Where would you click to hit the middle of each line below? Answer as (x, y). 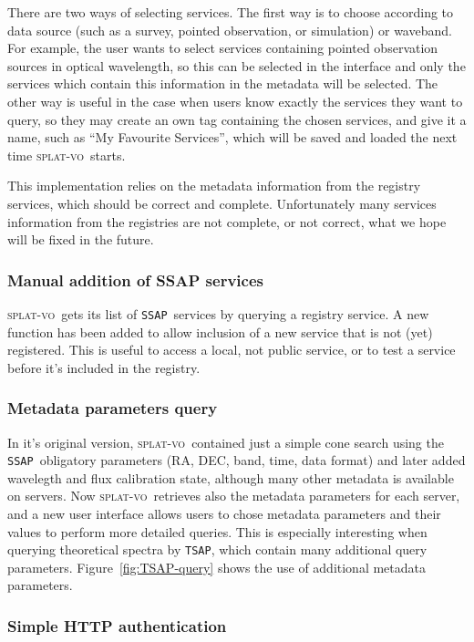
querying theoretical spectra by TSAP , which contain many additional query (217, 549)
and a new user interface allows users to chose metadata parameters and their (224, 514)
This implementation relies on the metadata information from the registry (214, 186)
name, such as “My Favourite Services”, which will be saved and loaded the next (232, 137)
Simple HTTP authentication (117, 625)
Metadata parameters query (113, 408)
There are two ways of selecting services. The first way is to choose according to (231, 12)
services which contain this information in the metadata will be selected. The (223, 83)
